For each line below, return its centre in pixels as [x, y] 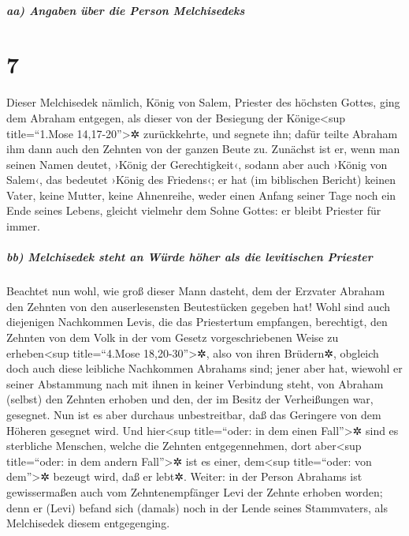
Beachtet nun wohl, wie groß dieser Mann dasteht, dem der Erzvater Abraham [196, 291]
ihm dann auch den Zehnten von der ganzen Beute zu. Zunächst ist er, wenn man [203, 149]
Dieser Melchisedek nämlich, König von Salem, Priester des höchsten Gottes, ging [203, 102]
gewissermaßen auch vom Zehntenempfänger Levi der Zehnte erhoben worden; [195, 491]
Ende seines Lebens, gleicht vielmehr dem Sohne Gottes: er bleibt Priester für [194, 210]
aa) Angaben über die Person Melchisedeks [126, 10]
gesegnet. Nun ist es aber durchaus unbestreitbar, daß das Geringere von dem [194, 414]
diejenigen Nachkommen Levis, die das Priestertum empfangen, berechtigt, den [197, 322]
